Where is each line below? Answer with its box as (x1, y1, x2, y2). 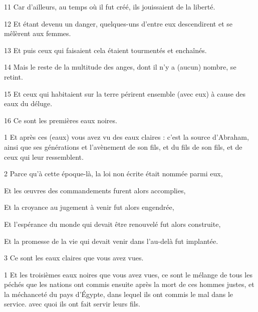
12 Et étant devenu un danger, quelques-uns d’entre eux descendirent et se (4, 18, 232, 29)
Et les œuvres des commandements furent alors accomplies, (4, 185, 186, 195)
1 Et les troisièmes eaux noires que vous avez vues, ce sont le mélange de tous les (4, 269, 252, 279)
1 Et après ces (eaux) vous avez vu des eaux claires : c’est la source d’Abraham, (4, 132, 249, 142)
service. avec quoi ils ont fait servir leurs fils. (4, 298, 140, 309)
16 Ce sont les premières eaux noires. (4, 115, 117, 125)
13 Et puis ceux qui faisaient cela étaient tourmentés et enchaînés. (4, 45, 207, 55)
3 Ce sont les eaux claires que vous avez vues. (4, 252, 144, 263)
